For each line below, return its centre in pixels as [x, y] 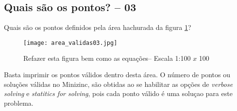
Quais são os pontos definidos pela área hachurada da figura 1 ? [98, 27]
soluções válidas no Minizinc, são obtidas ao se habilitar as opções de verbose [118, 84]
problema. [19, 103]
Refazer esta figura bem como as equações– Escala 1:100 [107, 58]
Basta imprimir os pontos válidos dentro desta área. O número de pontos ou [117, 75]
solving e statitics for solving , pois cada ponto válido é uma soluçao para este [118, 93]
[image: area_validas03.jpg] [70, 43]
